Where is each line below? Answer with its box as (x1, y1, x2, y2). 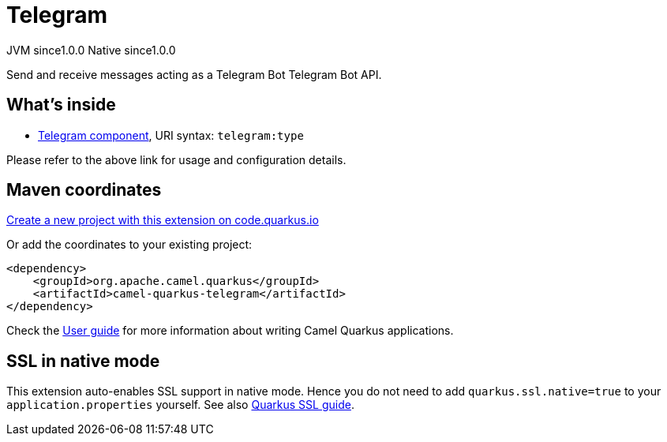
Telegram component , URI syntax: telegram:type (38, 128, 304, 142)
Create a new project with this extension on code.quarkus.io (6, 213, 319, 227)
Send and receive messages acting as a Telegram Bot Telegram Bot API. (6, 67, 382, 81)
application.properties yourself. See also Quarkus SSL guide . (6, 398, 354, 412)
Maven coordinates (6, 180, 162, 200)
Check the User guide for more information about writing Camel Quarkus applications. (6, 324, 454, 338)
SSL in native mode (6, 350, 160, 371)
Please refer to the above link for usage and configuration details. (6, 152, 347, 167)
